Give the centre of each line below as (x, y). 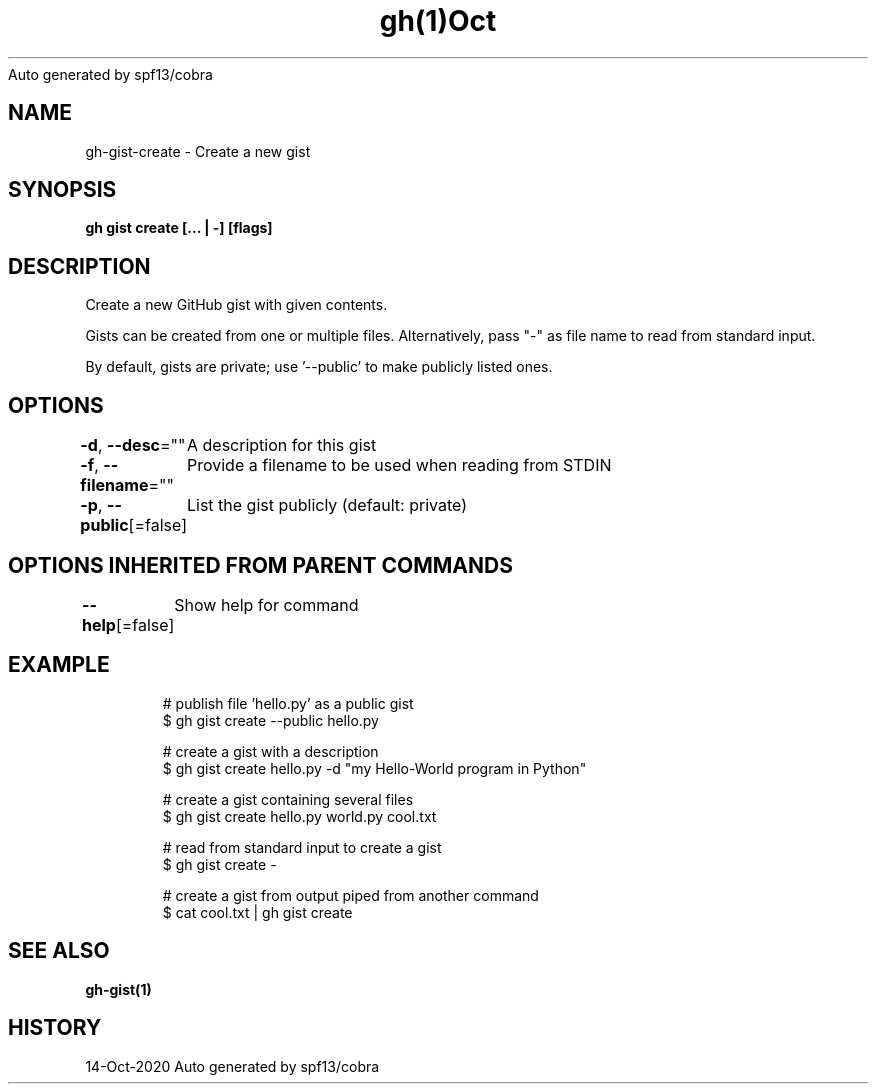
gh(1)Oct (438, 21)
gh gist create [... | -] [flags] (179, 228)
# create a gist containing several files (288, 799)
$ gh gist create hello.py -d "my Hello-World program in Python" (374, 768)
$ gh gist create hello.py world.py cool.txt (299, 816)
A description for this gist (281, 445)
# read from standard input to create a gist (302, 847)
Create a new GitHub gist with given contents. (236, 305)
